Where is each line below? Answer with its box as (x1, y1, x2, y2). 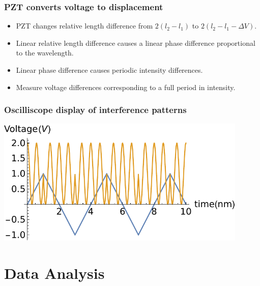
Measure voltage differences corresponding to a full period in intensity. (16, 81, 236, 92)
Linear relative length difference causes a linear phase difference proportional (16, 37, 255, 48)
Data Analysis (4, 262, 105, 283)
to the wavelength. (16, 47, 74, 58)
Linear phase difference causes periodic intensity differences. (16, 65, 203, 75)
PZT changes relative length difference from (16, 20, 153, 31)
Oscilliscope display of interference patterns (4, 103, 187, 116)
